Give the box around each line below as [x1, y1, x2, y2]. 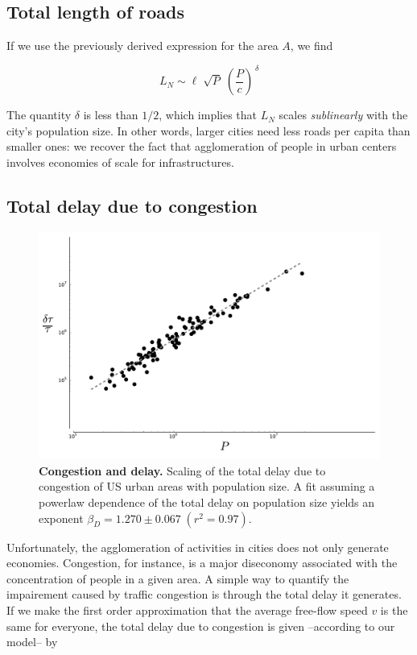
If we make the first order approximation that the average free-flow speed [6, 602, 368, 619]
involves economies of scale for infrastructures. [6, 154, 234, 171]
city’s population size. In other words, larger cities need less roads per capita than [6, 122, 411, 139]
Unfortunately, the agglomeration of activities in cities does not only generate [6, 538, 389, 555]
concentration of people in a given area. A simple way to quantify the [6, 570, 349, 587]
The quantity [6, 106, 72, 123]
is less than [83, 106, 138, 123]
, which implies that [159, 106, 258, 123]
